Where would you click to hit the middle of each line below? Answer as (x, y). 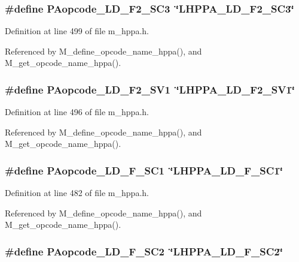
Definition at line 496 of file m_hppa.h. (77, 112)
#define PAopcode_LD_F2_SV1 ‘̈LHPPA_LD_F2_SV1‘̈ (150, 89)
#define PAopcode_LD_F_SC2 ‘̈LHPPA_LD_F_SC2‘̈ (144, 251)
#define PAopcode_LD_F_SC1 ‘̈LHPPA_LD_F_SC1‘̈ (144, 170)
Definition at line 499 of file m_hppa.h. (77, 31)
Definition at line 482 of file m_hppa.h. (77, 193)
